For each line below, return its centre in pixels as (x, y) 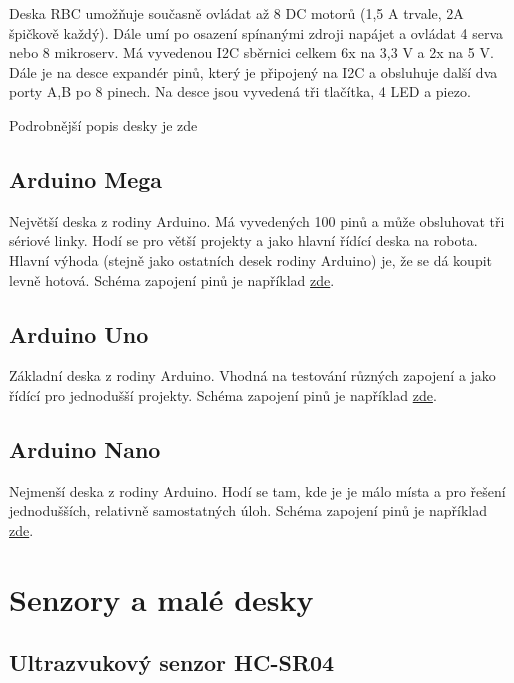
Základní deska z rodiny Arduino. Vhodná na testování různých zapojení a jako (252, 375)
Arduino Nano (85, 448)
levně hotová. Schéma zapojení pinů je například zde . (172, 279)
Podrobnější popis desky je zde (103, 124)
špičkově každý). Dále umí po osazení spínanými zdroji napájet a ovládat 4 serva (256, 32)
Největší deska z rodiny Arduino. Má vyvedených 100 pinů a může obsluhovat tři (257, 220)
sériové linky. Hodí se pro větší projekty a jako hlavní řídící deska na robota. (243, 240)
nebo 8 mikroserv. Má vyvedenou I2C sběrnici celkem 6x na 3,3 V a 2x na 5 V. (251, 52)
